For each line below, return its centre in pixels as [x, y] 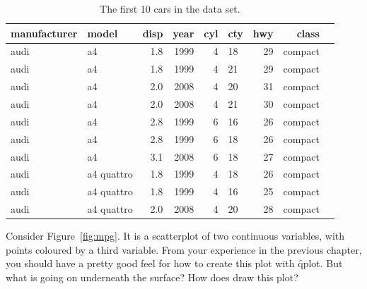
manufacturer [44, 33]
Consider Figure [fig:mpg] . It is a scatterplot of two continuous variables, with [175, 236]
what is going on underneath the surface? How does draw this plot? [152, 277]
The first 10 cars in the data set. [170, 8]
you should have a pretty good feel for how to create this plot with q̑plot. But [174, 263]
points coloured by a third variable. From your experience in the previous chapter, [184, 249]
